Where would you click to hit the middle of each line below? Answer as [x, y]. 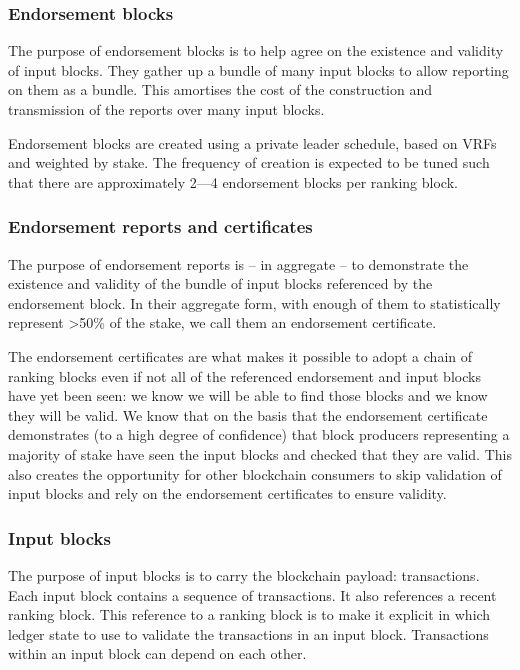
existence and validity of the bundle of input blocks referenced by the [220, 283]
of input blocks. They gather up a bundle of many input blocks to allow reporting [258, 69]
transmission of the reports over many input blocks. [166, 109]
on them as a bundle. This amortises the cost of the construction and [220, 89]
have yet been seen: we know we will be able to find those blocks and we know [248, 395]
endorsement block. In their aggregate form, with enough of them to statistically [254, 302]
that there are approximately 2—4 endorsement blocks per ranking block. [233, 181]
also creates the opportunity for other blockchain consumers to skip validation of [255, 473]
